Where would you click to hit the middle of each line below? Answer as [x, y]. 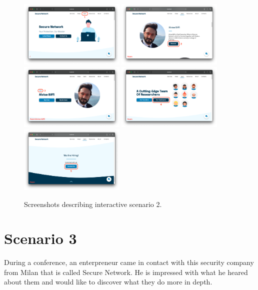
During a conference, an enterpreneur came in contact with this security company [129, 262]
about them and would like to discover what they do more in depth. [108, 282]
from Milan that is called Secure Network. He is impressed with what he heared [126, 272]
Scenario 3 [40, 238]
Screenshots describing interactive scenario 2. [93, 204]
